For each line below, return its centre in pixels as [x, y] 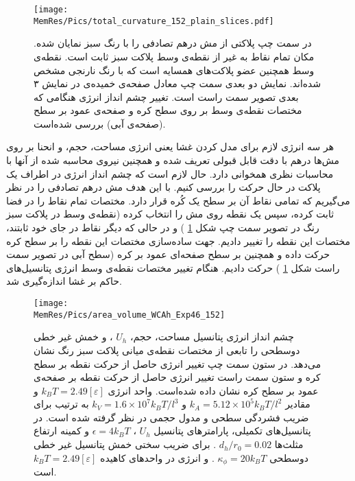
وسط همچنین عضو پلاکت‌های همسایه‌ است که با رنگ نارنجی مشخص [174, 70]
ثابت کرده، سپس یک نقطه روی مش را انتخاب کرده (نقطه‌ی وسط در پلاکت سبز [170, 214]
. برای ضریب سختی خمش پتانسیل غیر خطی [125, 444]
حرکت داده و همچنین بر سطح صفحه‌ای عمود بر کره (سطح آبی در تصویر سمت [168, 254]
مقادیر [298, 404]
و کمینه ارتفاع [62, 431]
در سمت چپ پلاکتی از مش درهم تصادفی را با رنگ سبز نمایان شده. [173, 43]
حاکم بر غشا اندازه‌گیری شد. [64, 281]
